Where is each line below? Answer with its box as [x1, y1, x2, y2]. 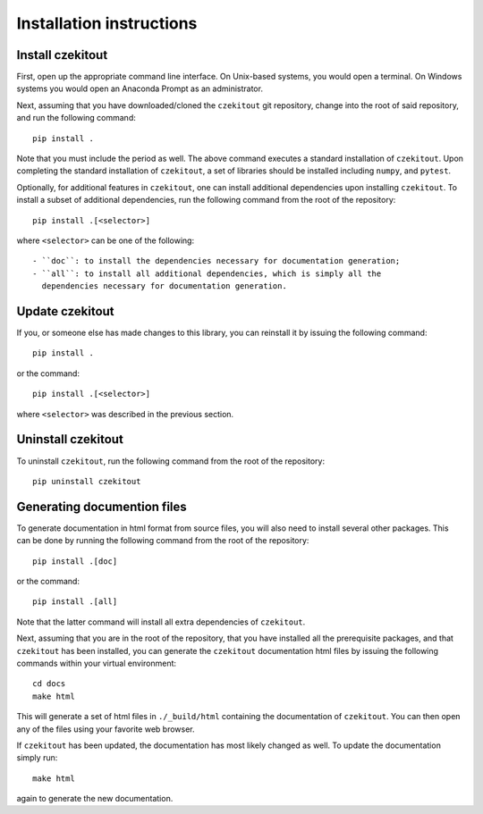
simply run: [16, 752, 58, 763]
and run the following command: [16, 113, 136, 123]
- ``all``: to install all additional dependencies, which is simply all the [32, 268, 382, 279]
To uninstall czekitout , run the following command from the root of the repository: [16, 456, 326, 466]
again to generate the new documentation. [16, 793, 174, 804]
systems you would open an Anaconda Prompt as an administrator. [16, 83, 264, 94]
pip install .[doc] [32, 556, 118, 566]
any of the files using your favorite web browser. [16, 724, 196, 734]
